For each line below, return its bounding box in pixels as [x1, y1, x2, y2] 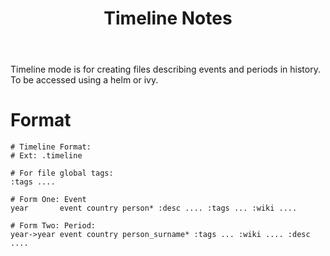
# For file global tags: [10, 168, 114, 179]
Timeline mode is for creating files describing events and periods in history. [10, 63, 321, 76]
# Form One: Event [10, 195, 87, 205]
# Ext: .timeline [10, 151, 83, 161]
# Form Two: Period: [10, 221, 97, 231]
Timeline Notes [103, 7, 233, 30]
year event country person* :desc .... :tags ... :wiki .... [10, 203, 298, 214]
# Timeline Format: [10, 142, 92, 152]
